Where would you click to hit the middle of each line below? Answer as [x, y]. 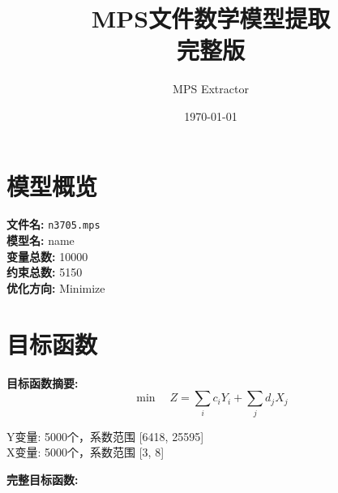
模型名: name [41, 240]
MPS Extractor [211, 89]
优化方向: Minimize [56, 287]
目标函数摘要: [43, 382]
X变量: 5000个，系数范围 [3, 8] [86, 452]
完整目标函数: [43, 479]
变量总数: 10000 [47, 256]
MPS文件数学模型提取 [211, 18]
